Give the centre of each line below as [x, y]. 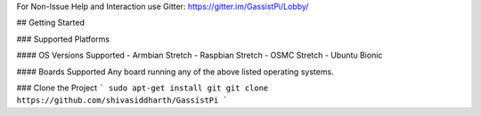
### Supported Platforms [63, 39]
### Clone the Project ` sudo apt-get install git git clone [143, 88]
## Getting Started [50, 23]
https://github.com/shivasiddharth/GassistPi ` [122, 101]
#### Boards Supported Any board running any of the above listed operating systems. [175, 72]
